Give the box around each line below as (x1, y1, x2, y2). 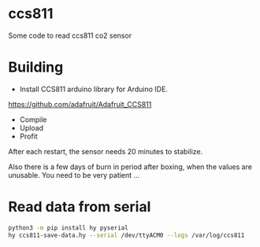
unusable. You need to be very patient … (8, 170, 140, 179)
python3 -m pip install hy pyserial (8, 223, 128, 232)
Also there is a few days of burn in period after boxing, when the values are (8, 162, 252, 171)
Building (8, 58, 64, 76)
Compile (19, 115, 47, 124)
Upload (19, 123, 44, 132)
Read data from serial (8, 198, 151, 216)
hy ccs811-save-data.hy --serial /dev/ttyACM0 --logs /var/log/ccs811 (8, 231, 245, 239)
